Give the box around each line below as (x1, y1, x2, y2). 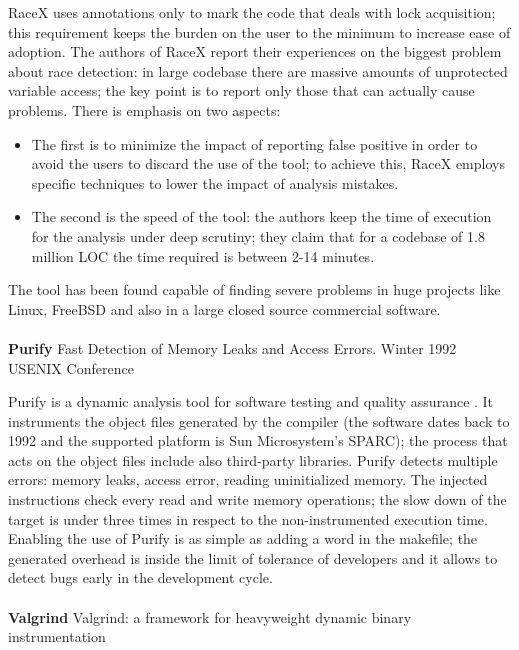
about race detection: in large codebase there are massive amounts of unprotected (8, 60, 508, 81)
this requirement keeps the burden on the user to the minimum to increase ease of (8, 21, 511, 42)
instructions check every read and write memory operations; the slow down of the (8, 489, 507, 510)
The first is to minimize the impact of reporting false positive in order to (31, 133, 478, 154)
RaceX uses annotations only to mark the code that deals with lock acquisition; (8, 2, 496, 22)
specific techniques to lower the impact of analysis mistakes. (31, 172, 399, 193)
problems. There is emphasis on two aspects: (8, 99, 281, 120)
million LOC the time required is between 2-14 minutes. (31, 245, 375, 266)
